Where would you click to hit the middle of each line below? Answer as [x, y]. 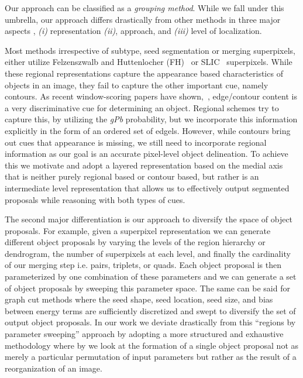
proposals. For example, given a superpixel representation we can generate [138, 230]
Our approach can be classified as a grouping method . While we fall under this [144, 8]
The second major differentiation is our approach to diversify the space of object [149, 219]
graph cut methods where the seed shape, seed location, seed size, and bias [139, 299]
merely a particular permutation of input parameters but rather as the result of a [151, 357]
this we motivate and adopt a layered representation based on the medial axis [144, 165]
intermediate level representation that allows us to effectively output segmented [147, 188]
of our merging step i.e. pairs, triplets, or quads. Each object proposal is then [143, 265]
